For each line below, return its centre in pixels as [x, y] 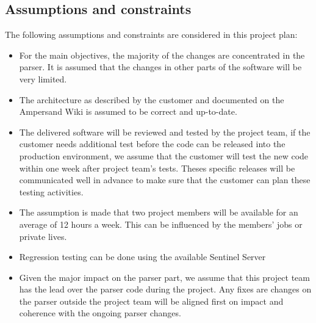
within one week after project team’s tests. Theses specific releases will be [157, 168]
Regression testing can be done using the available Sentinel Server [142, 257]
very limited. [43, 78]
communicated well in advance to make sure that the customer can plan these [165, 180]
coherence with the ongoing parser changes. [100, 313]
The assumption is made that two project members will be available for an [159, 212]
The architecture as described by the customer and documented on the [152, 99]
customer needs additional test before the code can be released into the [152, 144]
